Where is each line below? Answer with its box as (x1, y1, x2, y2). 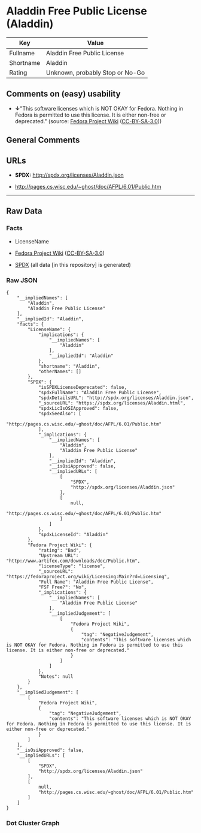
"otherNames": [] (38, 368, 82, 374)
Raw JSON (6, 276, 38, 284)
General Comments (6, 135, 80, 145)
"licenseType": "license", (38, 563, 106, 569)
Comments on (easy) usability (6, 89, 121, 99)
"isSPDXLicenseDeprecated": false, (38, 384, 127, 390)
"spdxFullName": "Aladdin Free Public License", (38, 389, 162, 395)
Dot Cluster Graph (6, 819, 60, 827)
